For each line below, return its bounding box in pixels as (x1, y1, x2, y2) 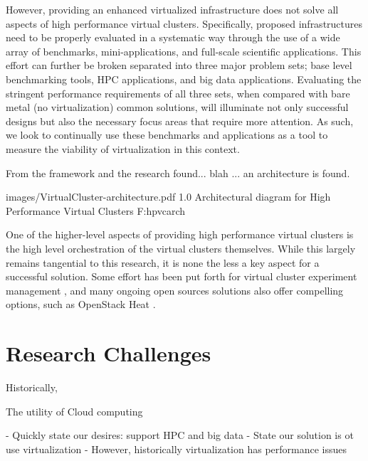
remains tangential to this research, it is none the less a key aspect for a (6, 255, 320, 270)
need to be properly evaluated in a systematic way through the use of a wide (6, 30, 340, 45)
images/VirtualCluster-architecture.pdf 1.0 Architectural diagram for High (6, 189, 331, 204)
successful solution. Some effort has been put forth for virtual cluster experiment (6, 269, 357, 284)
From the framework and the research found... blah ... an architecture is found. (6, 165, 350, 180)
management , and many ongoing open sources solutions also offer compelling (6, 282, 344, 297)
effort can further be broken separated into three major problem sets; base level (6, 58, 352, 73)
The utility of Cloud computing (6, 403, 143, 418)
